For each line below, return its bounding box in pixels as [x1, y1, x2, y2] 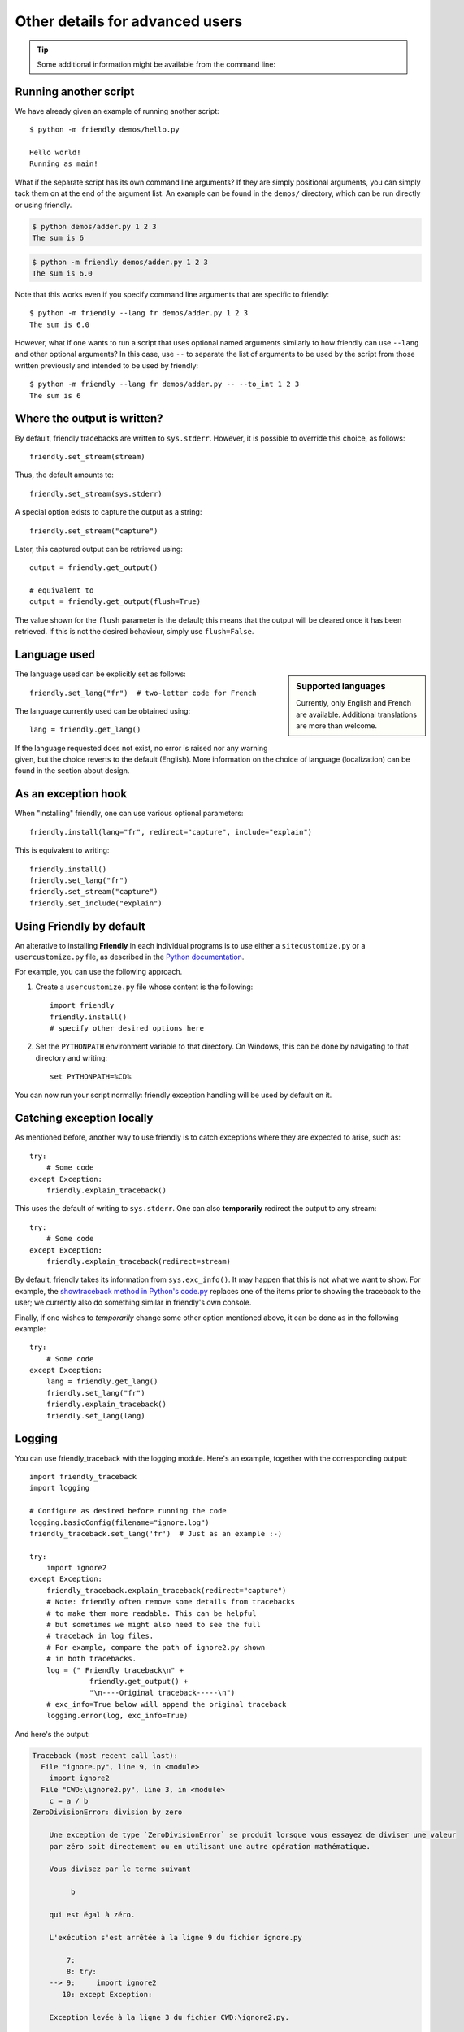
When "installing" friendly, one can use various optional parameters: [15, 809, 244, 818]
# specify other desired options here [50, 1023, 205, 1032]
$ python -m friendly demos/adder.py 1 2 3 [32, 257, 209, 267]
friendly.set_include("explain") [29, 898, 163, 908]
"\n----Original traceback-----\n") [89, 1688, 236, 1698]
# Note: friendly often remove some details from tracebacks [46, 1597, 296, 1607]
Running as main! [29, 159, 98, 168]
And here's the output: [15, 1729, 91, 1739]
